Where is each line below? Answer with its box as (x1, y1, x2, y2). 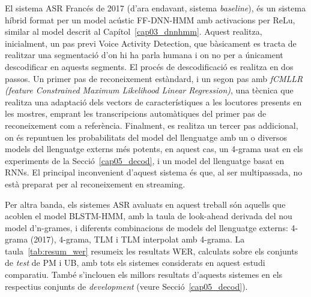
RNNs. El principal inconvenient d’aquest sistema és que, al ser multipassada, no (5, 166, 303, 178)
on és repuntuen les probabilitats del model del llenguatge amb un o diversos (5, 131, 287, 143)
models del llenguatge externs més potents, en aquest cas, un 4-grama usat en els (5, 143, 303, 155)
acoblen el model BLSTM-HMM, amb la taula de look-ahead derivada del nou (5, 210, 292, 222)
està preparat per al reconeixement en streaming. (5, 177, 186, 190)
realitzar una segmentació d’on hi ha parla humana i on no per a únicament (5, 49, 283, 61)
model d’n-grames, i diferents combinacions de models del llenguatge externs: (5, 221, 288, 234)
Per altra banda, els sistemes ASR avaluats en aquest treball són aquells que (5, 198, 286, 210)
